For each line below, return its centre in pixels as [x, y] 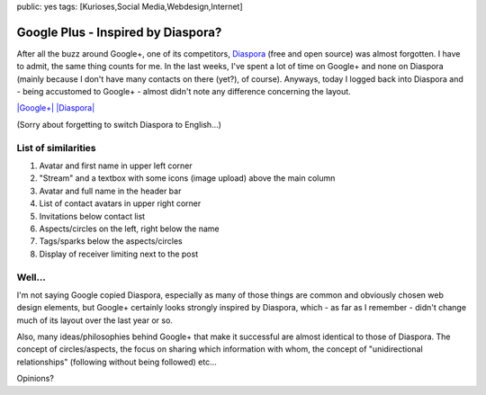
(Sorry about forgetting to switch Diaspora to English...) [119, 124]
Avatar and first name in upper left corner [116, 166]
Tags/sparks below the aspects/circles [111, 241]
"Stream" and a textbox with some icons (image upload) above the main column [187, 178]
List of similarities [56, 148]
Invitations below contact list [92, 216]
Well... [31, 277]
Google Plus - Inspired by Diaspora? [119, 32]
